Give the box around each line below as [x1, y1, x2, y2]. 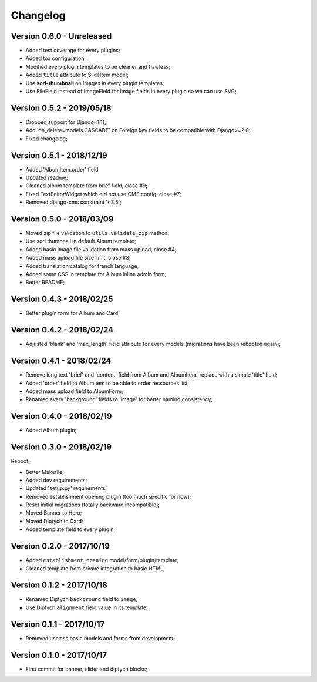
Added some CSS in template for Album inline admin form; [25, 271, 167, 278]
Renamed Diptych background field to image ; [25, 596, 138, 603]
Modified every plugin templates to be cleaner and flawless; [25, 63, 170, 70]
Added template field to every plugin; [25, 526, 116, 533]
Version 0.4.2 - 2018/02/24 [11, 325, 114, 335]
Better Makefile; [25, 468, 65, 475]
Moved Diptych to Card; [25, 518, 83, 525]
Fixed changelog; [25, 135, 68, 142]
